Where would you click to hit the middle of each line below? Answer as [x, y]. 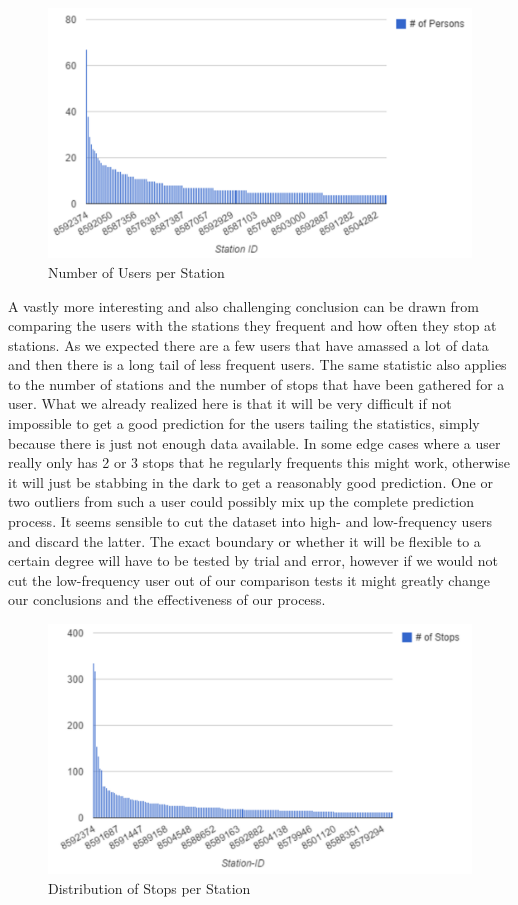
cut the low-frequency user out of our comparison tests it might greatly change [249, 579]
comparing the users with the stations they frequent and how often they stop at [252, 325]
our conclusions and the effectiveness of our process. [167, 599]
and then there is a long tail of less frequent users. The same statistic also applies [257, 364]
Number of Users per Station [136, 271]
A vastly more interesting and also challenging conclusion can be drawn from [244, 305]
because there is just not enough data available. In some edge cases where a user [254, 442]
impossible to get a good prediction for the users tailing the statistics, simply [244, 423]
